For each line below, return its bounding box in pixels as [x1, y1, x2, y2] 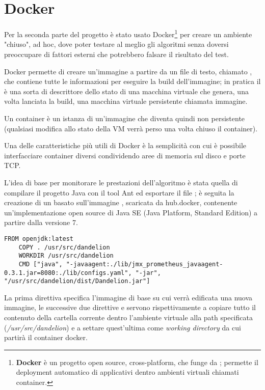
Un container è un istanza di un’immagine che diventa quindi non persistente [4, 113, 245, 123]
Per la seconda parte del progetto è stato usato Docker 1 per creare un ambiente [4, 27, 252, 39]
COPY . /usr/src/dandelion [18, 243, 110, 251]
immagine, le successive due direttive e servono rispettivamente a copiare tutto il [4, 302, 256, 313]
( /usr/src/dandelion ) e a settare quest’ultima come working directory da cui [4, 322, 241, 332]
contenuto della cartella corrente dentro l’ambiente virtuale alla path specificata [4, 312, 253, 322]
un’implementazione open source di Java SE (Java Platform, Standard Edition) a [4, 207, 258, 217]
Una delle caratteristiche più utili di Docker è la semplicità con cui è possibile [4, 140, 247, 151]
